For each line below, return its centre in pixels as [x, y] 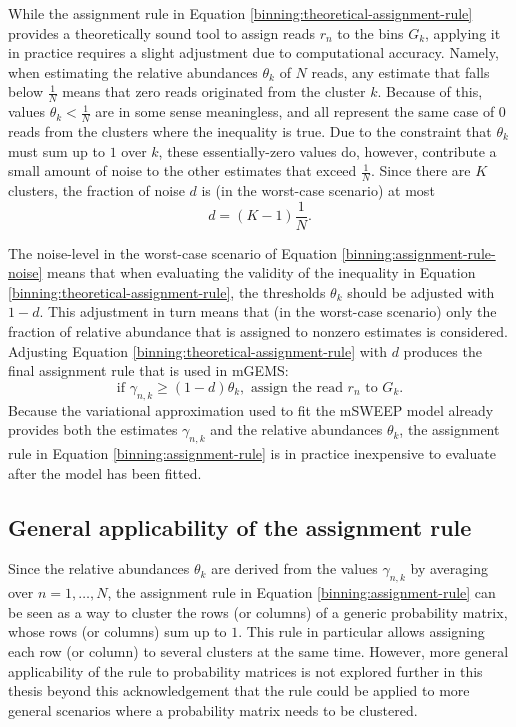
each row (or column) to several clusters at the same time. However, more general [258, 651]
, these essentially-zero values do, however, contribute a [327, 150]
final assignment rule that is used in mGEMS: [148, 370]
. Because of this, [430, 91]
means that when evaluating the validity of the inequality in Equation [261, 272]
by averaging [449, 568]
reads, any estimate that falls [400, 71]
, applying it [463, 32]
